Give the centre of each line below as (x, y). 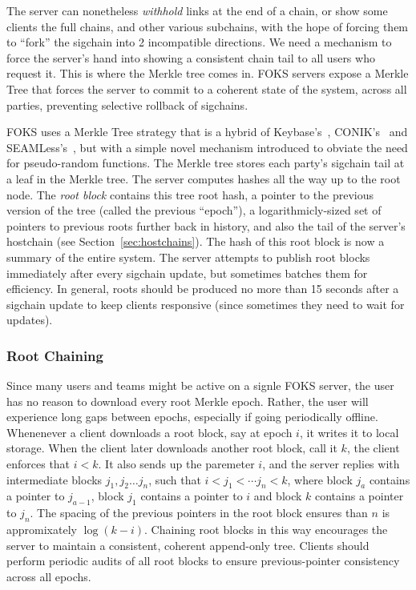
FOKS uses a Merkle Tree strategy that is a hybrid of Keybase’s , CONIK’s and (207, 132)
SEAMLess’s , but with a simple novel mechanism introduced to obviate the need (207, 147)
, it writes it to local (349, 432)
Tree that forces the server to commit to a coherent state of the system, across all (207, 88)
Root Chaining (55, 355)
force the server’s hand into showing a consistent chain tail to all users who (191, 57)
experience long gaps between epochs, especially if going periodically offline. (192, 417)
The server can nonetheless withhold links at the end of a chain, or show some (197, 10)
